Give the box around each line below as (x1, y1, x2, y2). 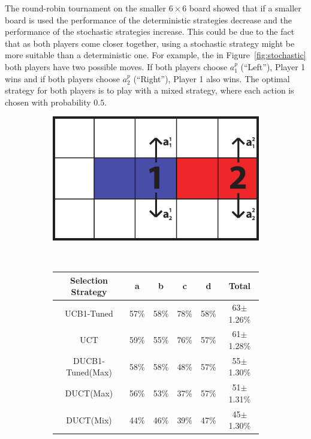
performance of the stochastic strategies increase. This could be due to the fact (5, 25, 295, 38)
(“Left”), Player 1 (240, 60, 306, 73)
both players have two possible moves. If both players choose (5, 60, 228, 73)
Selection (70, 273, 108, 286)
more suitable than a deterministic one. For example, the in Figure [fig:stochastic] (5, 49, 306, 61)
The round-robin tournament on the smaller (5, 2, 166, 14)
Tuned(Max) (66, 366, 112, 378)
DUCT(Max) (65, 387, 113, 399)
